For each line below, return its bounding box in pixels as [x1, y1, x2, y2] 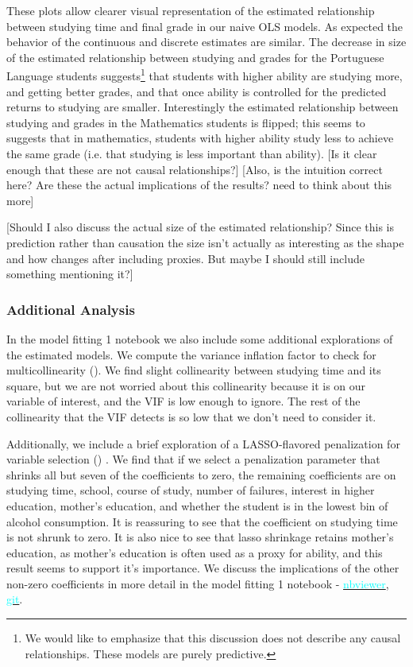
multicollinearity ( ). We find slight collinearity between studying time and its [6, 362, 381, 378]
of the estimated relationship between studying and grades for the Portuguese [6, 48, 384, 65]
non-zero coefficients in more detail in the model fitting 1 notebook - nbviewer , [6, 575, 389, 591]
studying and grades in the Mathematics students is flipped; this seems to [6, 114, 365, 130]
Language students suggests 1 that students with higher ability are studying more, [6, 65, 403, 84]
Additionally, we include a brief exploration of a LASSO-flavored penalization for [6, 435, 400, 452]
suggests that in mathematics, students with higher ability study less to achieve [6, 130, 394, 146]
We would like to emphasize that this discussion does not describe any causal [25, 630, 401, 646]
